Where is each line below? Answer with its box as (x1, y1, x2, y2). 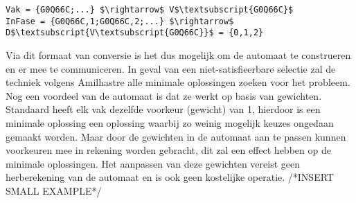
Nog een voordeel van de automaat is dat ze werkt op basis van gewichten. (6, 88, 322, 103)
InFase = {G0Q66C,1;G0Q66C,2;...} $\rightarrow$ (6, 16, 234, 26)
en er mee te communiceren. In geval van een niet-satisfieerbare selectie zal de (6, 61, 336, 76)
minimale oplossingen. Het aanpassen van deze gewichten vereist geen (6, 156, 301, 170)
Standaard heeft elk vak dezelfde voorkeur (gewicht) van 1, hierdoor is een (6, 102, 321, 116)
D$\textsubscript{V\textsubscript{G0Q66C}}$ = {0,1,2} (6, 28, 264, 38)
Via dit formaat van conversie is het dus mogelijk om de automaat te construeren (6, 47, 351, 62)
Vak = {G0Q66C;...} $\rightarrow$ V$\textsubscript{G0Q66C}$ (6, 5, 294, 15)
